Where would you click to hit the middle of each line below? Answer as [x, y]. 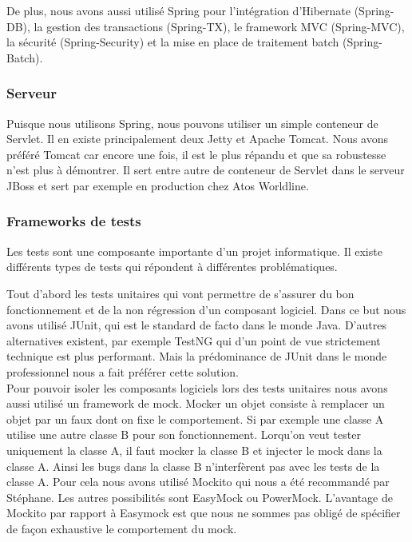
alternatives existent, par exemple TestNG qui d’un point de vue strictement [194, 340]
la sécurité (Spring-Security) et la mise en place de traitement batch [173, 42]
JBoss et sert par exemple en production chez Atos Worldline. [158, 185]
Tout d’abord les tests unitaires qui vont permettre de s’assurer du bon [180, 293]
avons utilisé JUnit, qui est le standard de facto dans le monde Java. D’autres [196, 325]
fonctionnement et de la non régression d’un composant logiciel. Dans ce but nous [206, 309]
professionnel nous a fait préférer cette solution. [123, 371]
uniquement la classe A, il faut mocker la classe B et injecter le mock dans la [194, 450]
